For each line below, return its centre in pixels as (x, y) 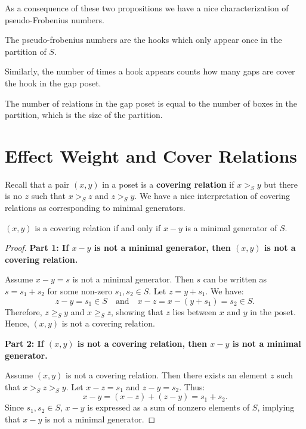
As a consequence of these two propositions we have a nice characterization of (147, 8)
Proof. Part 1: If (37, 248)
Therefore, (24, 311)
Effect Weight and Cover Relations (151, 155)
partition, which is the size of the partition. (84, 115)
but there (281, 184)
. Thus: (192, 386)
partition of (26, 51)
